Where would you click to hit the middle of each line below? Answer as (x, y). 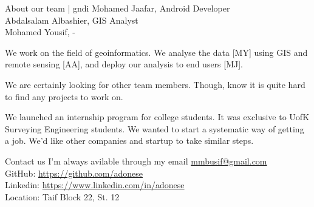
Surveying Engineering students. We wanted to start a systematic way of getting (155, 128)
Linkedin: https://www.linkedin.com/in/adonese (95, 185)
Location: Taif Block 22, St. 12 (62, 196)
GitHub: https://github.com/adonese (74, 173)
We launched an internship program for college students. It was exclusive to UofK (157, 117)
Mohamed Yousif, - (40, 32)
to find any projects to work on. (64, 96)
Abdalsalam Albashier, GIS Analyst (72, 20)
